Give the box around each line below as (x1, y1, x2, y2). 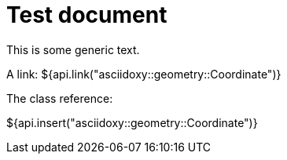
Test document (6, 2, 167, 28)
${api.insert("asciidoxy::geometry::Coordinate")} (6, 115, 258, 129)
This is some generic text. (6, 42, 140, 56)
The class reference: (6, 91, 113, 105)
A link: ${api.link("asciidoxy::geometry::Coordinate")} (6, 67, 281, 81)
